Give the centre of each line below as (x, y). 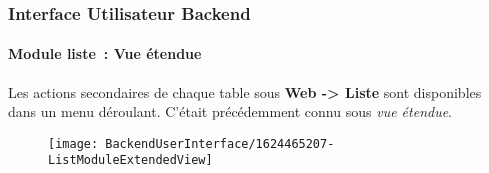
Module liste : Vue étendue (105, 53)
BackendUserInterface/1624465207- (220, 143)
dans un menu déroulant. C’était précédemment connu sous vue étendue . (230, 111)
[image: (73, 143)
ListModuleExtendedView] (130, 160)
